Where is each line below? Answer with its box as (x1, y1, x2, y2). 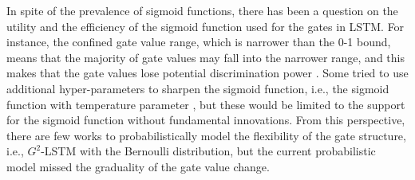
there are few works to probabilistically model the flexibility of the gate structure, (6, 127, 406, 143)
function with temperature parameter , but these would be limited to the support (6, 96, 405, 112)
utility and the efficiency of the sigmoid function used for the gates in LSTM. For (6, 18, 405, 34)
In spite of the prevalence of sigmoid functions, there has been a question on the (6, 2, 398, 18)
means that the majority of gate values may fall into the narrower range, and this (6, 49, 405, 65)
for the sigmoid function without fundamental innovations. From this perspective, (6, 112, 405, 128)
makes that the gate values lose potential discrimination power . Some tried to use (6, 65, 409, 81)
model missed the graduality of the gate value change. (6, 158, 270, 174)
